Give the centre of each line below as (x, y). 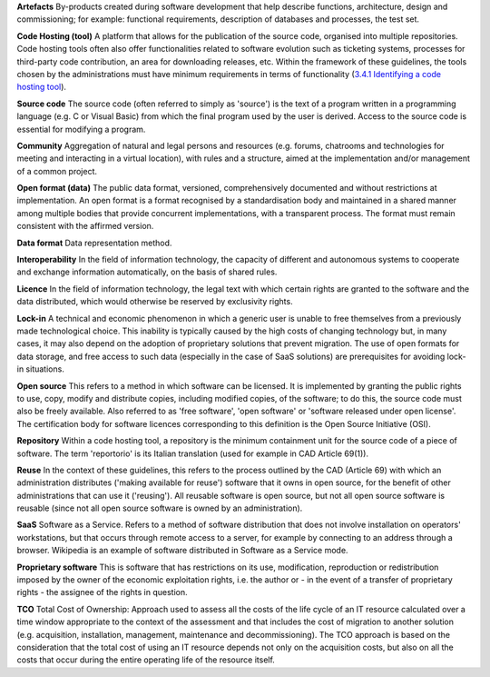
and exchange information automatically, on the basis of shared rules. (147, 272)
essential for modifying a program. (81, 129)
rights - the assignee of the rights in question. (102, 592)
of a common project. (57, 171)
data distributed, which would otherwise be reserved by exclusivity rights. (155, 302)
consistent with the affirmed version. (85, 226)
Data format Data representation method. (94, 243)
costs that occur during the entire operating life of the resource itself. (146, 660)
